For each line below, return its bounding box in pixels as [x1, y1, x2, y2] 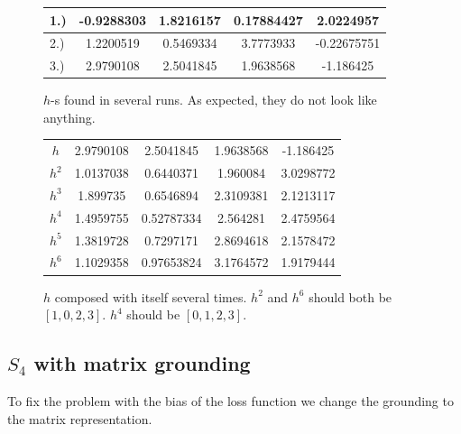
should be [126, 305, 180, 324]
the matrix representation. [7, 409, 152, 428]
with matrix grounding [33, 349, 251, 377]
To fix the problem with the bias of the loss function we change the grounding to [7, 391, 454, 410]
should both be [309, 287, 392, 306]
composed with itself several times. [54, 287, 247, 306]
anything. [43, 107, 96, 126]
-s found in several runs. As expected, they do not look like [51, 90, 377, 109]
